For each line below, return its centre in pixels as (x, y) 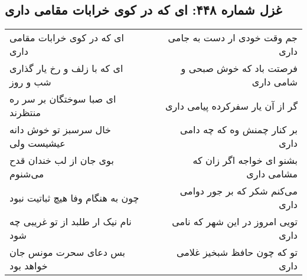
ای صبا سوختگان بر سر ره (63, 99)
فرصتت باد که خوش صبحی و (239, 68)
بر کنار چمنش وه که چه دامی (239, 130)
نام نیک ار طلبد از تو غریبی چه (71, 222)
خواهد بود (29, 266)
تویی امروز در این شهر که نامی (235, 222)
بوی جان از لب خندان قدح (62, 160)
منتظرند (25, 113)
